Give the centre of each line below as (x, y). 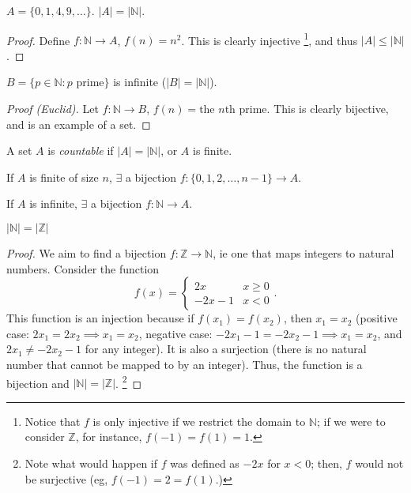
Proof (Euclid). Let (53, 109)
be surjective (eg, (66, 478)
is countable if (81, 151)
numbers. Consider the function (83, 268)
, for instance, (109, 437)
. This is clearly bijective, (328, 109)
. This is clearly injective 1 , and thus (270, 39)
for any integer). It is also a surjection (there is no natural (226, 349)
